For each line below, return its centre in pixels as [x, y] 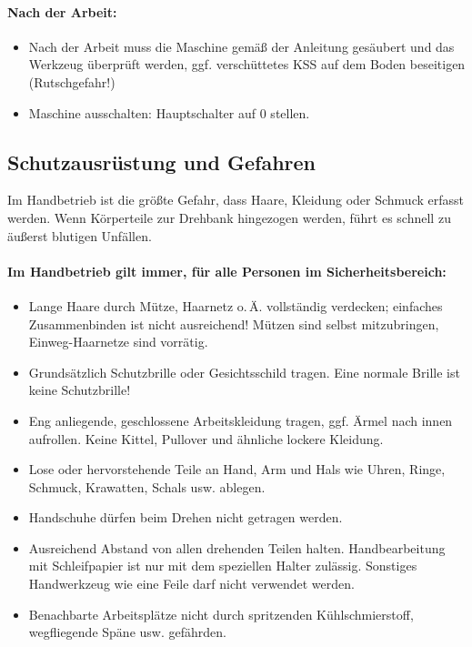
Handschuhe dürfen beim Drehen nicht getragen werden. [186, 517]
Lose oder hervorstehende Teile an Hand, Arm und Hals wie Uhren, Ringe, [237, 469]
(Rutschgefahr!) [72, 81]
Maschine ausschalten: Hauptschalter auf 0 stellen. [169, 112]
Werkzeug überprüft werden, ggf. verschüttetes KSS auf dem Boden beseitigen [247, 64]
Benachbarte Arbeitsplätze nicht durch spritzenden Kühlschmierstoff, [221, 614]
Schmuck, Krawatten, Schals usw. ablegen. [147, 486]
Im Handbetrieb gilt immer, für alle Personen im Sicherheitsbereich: [227, 271]
